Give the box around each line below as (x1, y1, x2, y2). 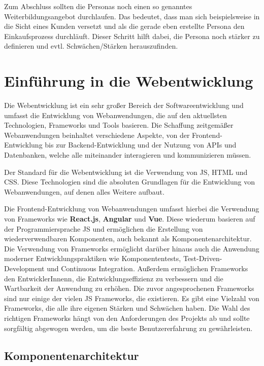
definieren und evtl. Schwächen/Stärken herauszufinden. (4, 41, 178, 51)
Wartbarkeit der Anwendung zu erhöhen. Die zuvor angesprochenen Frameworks (4, 283, 254, 294)
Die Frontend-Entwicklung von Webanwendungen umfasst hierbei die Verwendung (4, 203, 259, 214)
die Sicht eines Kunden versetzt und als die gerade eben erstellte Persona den (4, 21, 245, 31)
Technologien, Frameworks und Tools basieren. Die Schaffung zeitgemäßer (4, 120, 234, 130)
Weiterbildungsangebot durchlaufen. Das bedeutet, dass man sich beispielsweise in (4, 11, 260, 21)
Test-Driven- (183, 253, 222, 264)
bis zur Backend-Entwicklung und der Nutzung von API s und (45, 139, 237, 150)
